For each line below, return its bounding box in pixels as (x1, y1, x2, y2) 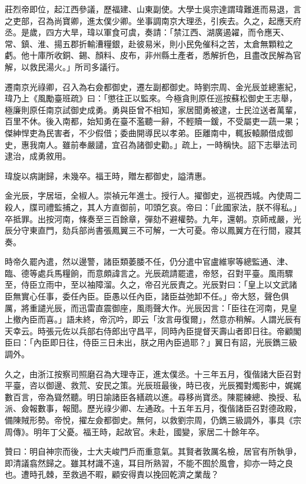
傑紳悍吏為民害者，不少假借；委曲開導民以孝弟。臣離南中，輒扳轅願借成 (5, 126, 285, 139)
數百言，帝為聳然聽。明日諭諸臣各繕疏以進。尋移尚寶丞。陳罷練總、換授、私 (5, 390, 301, 403)
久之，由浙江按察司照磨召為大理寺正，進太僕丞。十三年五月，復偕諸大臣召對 (5, 367, 301, 380)
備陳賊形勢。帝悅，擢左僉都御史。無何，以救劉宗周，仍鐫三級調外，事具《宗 (5, 414, 301, 426)
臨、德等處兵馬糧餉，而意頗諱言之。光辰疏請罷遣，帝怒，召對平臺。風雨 (5, 266, 285, 279)
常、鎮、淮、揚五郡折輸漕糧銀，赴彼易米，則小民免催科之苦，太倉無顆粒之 (5, 37, 293, 50)
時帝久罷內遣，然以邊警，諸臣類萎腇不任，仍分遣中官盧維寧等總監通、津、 (5, 255, 293, 268)
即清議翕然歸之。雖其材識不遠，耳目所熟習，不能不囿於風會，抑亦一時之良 (5, 456, 293, 469)
